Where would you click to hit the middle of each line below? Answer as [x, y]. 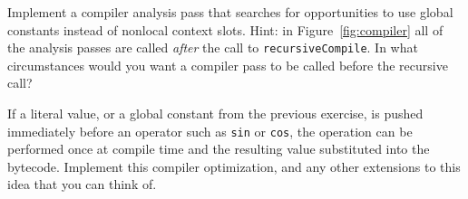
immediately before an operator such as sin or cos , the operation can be [210, 131]
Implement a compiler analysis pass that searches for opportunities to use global [230, 12]
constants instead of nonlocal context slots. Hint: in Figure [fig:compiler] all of [225, 29]
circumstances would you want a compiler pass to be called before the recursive [228, 65]
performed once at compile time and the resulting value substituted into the [219, 149]
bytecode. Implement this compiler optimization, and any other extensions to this [234, 166]
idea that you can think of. [82, 184]
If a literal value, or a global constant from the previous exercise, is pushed [215, 114]
